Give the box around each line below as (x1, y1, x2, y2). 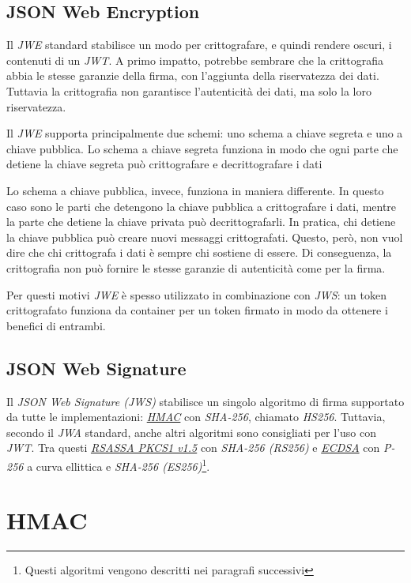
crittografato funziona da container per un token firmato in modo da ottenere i (6, 302, 388, 318)
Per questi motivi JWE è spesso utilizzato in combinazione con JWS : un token (6, 286, 386, 303)
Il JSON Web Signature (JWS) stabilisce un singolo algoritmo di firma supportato (6, 393, 405, 409)
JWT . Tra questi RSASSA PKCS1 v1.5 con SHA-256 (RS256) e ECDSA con (6, 439, 380, 456)
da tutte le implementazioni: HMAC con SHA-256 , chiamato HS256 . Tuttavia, (6, 408, 386, 425)
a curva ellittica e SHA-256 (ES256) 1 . (27, 455, 210, 474)
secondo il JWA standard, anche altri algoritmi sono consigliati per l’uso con (6, 423, 376, 440)
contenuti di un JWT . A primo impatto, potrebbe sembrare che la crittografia (6, 51, 383, 68)
